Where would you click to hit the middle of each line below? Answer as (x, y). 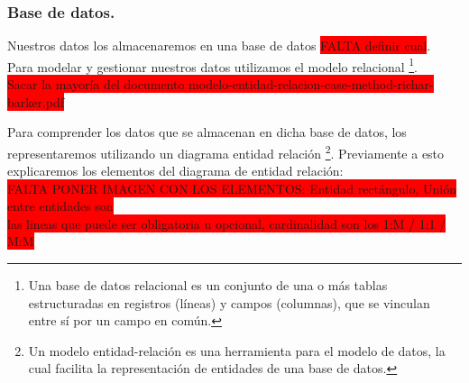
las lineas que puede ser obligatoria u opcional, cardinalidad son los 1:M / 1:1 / (227, 223)
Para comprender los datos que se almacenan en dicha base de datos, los (207, 132)
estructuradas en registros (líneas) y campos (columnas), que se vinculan (229, 302)
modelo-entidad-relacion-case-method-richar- (311, 84)
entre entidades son (60, 206)
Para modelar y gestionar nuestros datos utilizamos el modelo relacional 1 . (213, 65)
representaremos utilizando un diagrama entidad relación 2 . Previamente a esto (226, 151)
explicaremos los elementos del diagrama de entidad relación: (175, 171)
